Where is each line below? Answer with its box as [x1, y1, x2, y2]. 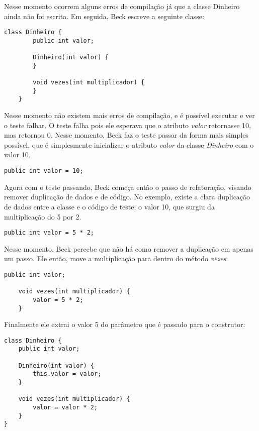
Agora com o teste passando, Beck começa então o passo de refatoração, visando [4, 181, 251, 192]
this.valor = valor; [33, 370, 102, 378]
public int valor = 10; [4, 167, 83, 175]
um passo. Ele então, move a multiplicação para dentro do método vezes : [4, 253, 228, 264]
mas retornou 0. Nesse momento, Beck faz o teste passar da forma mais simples [4, 130, 248, 140]
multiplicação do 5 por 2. [4, 211, 81, 222]
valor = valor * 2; [33, 404, 98, 411]
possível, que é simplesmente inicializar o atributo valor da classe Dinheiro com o [4, 139, 254, 150]
